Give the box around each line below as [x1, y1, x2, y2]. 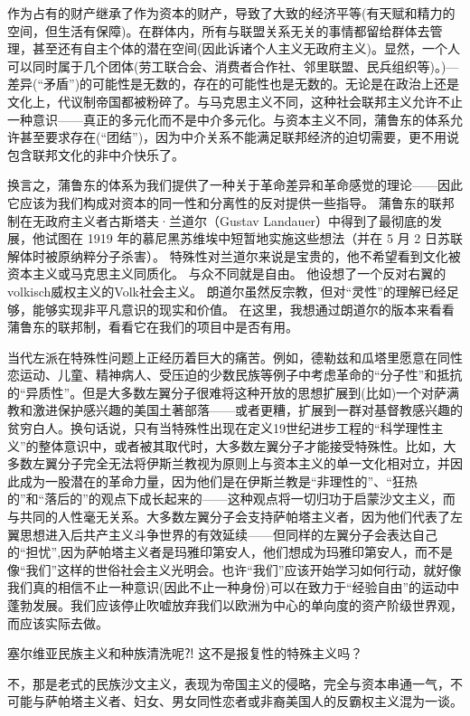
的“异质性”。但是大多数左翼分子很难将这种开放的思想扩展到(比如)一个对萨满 [7, 382, 460, 401]
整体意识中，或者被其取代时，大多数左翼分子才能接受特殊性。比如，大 [38, 436, 456, 455]
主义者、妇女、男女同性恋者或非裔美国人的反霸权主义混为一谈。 [82, 692, 463, 711]
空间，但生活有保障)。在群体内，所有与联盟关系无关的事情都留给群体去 [7, 21, 430, 40]
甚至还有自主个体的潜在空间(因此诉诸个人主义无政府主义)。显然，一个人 [32, 39, 460, 58]
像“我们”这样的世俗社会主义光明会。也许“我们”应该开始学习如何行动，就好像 [7, 560, 462, 579]
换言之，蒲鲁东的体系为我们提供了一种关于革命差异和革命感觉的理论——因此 [7, 175, 463, 194]
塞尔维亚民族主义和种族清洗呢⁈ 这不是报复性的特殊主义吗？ [7, 644, 363, 663]
